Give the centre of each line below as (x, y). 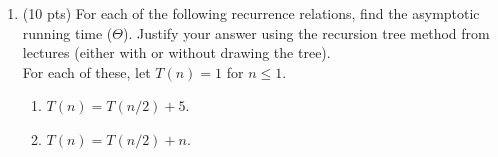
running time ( (67, 32)
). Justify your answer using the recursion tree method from (306, 32)
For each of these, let (86, 71)
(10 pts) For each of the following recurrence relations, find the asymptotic (251, 13)
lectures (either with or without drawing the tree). (176, 52)
